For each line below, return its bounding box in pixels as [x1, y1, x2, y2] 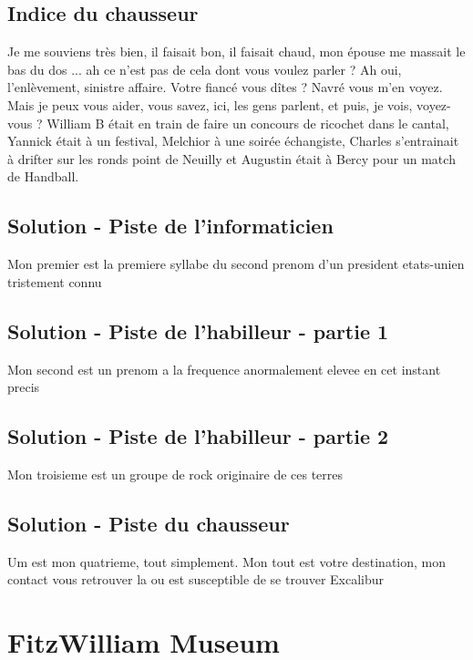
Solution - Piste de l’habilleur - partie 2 [7, 422, 389, 450]
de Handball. [7, 167, 79, 186]
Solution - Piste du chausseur [7, 509, 290, 537]
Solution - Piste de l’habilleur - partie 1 [7, 316, 389, 345]
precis [7, 377, 40, 397]
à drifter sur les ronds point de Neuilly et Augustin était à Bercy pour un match [7, 149, 456, 168]
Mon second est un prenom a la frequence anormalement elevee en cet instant [7, 359, 441, 378]
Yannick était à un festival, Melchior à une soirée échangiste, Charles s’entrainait [7, 131, 459, 150]
